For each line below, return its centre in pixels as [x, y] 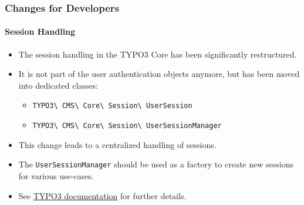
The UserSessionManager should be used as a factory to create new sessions [156, 164]
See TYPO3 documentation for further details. [102, 195]
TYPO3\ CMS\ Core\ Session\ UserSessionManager [127, 126]
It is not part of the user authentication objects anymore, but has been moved [159, 74]
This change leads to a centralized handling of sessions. [117, 144]
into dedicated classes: [58, 85]
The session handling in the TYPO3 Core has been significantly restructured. [158, 54]
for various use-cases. [56, 175]
